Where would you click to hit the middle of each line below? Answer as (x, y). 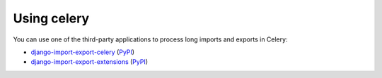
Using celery (51, 18)
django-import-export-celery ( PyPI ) (82, 52)
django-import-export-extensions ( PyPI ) (89, 62)
